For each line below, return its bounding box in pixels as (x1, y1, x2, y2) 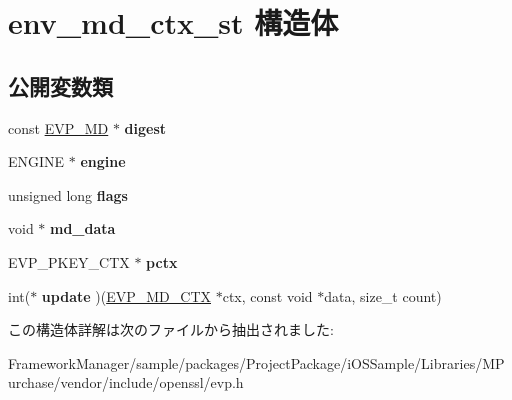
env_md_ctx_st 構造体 (8, 2, 339, 43)
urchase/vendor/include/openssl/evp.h (8, 372, 244, 393)
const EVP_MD (8, 117, 109, 138)
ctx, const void (222, 285, 313, 306)
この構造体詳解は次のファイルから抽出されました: (8, 319, 334, 340)
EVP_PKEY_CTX (8, 251, 130, 272)
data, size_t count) (324, 285, 442, 306)
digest (124, 117, 167, 138)
